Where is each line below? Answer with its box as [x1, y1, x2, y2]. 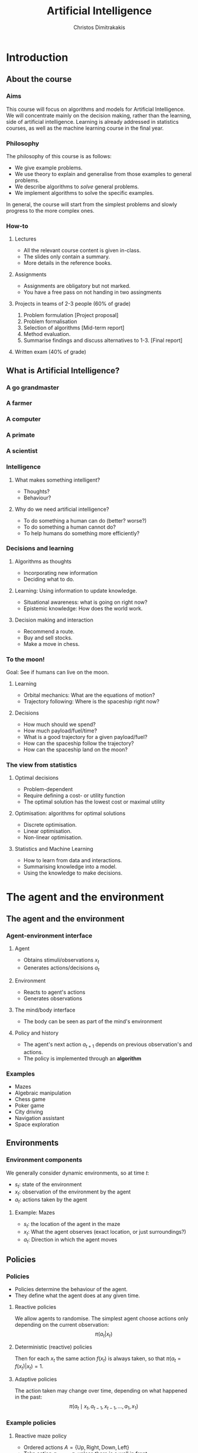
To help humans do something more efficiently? [23, 529, 140, 537]
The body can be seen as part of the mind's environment [23, 1017, 163, 1025]
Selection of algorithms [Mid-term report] [23, 324, 125, 331]
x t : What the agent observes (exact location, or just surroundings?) [23, 1228, 186, 1237]
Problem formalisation [23, 318, 77, 325]
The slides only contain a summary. [23, 253, 111, 260]
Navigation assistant [14, 1114, 65, 1121]
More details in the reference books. [23, 260, 112, 267]
